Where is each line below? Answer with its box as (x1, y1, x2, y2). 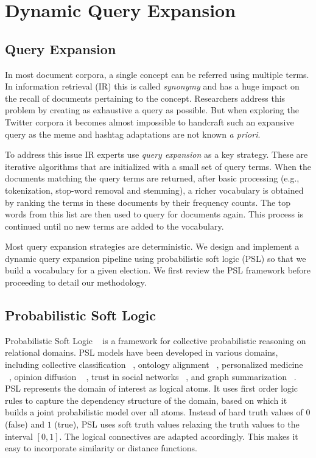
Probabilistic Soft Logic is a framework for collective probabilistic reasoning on (5, 334, 306, 347)
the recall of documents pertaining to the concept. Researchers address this (5, 91, 286, 104)
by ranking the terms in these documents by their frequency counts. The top (5, 196, 291, 208)
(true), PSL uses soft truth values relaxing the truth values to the (54, 418, 300, 431)
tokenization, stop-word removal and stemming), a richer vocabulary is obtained (5, 183, 304, 196)
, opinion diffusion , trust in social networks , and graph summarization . (9, 370, 297, 382)
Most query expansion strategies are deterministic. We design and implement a (5, 240, 300, 253)
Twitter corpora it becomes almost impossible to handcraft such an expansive (5, 115, 294, 128)
